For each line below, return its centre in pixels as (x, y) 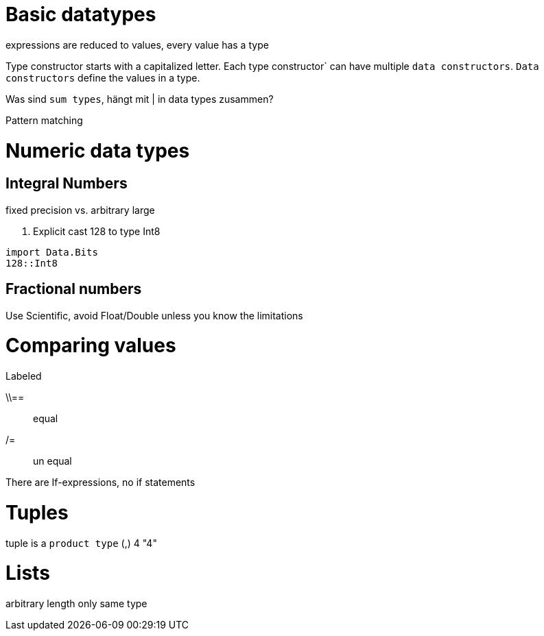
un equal (52, 461)
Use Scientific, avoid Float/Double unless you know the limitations (154, 315)
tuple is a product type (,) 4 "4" (81, 543)
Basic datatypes (81, 14)
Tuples (37, 512)
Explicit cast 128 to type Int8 (97, 231)
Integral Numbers (67, 184)
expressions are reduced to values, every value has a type (137, 45)
